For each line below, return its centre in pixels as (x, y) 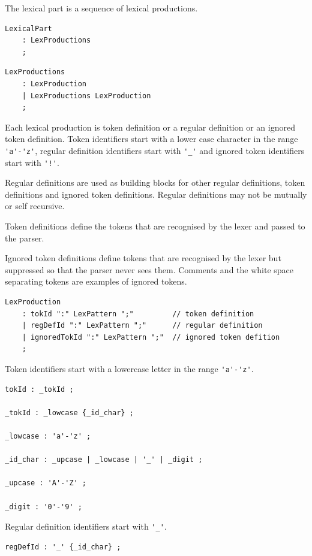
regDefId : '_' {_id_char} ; (63, 547)
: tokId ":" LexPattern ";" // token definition (138, 314)
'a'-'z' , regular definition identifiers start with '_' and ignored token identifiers (155, 150)
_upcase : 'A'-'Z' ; (46, 483)
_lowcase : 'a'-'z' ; (48, 436)
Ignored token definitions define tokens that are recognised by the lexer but (143, 258)
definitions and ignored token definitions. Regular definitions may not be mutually (156, 194)
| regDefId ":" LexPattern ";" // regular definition (142, 326)
